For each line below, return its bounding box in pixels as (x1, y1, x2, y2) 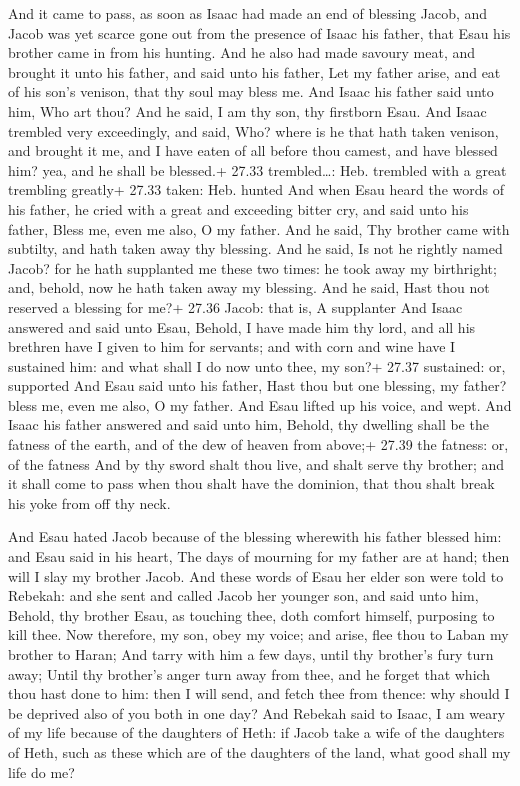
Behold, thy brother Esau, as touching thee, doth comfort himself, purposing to (8, 604, 495, 625)
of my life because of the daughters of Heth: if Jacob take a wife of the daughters (8, 722, 505, 743)
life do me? (8, 761, 75, 782)
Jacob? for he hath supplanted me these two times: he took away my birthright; (8, 257, 497, 278)
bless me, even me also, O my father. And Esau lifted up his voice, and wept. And (8, 394, 512, 415)
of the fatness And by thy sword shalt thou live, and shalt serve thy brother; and (8, 453, 505, 474)
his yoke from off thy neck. (8, 492, 171, 513)
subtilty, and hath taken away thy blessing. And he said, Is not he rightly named (8, 238, 503, 259)
